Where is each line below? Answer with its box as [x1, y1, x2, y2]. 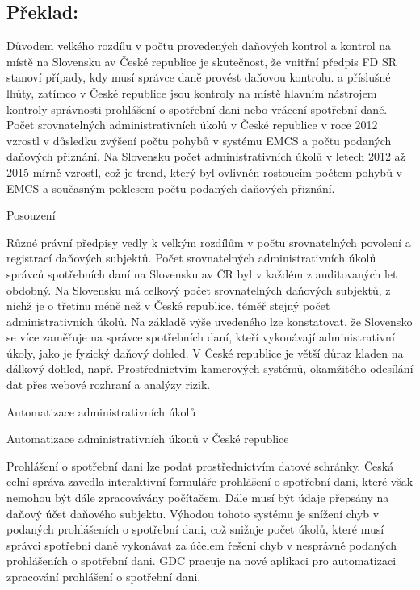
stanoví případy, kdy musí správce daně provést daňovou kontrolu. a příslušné [6, 69, 391, 86]
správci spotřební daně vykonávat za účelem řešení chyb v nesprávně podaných [6, 536, 397, 553]
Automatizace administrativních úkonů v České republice [6, 430, 289, 447]
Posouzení [6, 207, 56, 224]
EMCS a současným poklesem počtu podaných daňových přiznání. [6, 179, 335, 196]
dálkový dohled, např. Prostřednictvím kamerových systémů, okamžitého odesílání [6, 360, 414, 377]
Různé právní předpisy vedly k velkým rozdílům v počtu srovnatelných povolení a [6, 233, 411, 250]
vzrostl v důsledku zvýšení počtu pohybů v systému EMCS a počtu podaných [6, 132, 392, 149]
